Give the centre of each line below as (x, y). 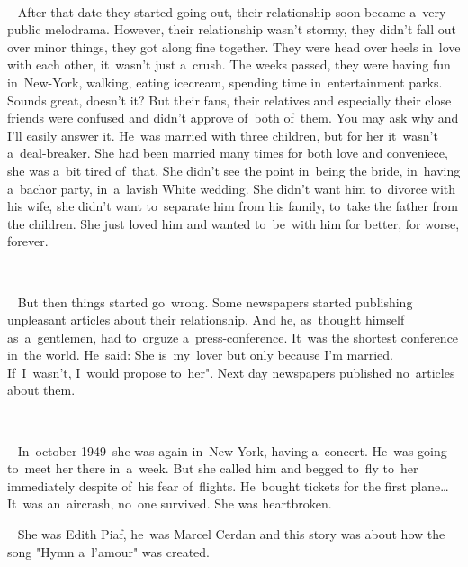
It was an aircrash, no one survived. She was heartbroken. (170, 503)
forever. (28, 241)
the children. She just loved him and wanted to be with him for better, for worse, (234, 223)
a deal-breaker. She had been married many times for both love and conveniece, (228, 153)
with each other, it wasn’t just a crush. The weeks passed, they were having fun (229, 64)
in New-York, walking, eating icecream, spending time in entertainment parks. (225, 82)
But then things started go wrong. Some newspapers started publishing (215, 302)
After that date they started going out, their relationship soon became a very (232, 11)
